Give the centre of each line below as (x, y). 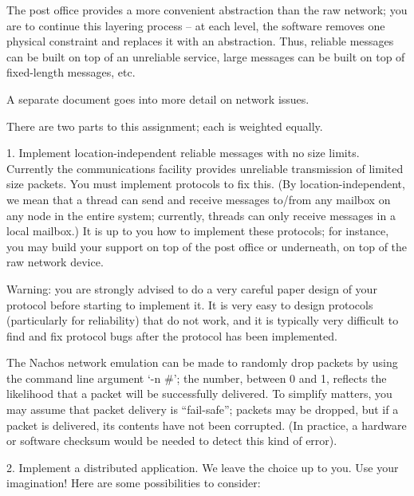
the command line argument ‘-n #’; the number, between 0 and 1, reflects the (197, 378)
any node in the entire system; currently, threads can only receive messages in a (201, 215)
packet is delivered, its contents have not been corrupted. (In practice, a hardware (207, 425)
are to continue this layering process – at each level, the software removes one (196, 25)
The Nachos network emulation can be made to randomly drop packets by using (202, 362)
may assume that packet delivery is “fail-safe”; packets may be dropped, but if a (203, 409)
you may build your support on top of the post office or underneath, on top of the (207, 246)
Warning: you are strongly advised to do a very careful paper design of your (192, 288)
